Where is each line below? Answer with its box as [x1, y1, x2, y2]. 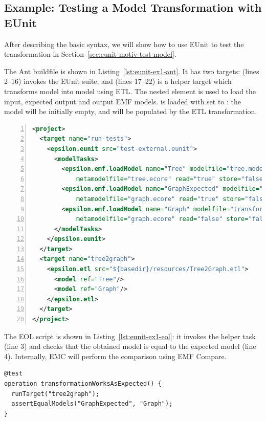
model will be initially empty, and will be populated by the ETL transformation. [4, 106, 257, 117]
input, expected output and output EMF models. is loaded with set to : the [4, 96, 241, 106]
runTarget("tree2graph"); [11, 390, 100, 397]
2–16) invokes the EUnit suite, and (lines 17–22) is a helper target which [4, 76, 232, 86]
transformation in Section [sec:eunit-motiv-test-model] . [4, 49, 176, 59]
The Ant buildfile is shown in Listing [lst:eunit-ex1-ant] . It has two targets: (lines [4, 65, 259, 76]
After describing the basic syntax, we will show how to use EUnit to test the [4, 38, 244, 49]
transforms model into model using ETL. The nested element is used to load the [4, 85, 256, 96]
